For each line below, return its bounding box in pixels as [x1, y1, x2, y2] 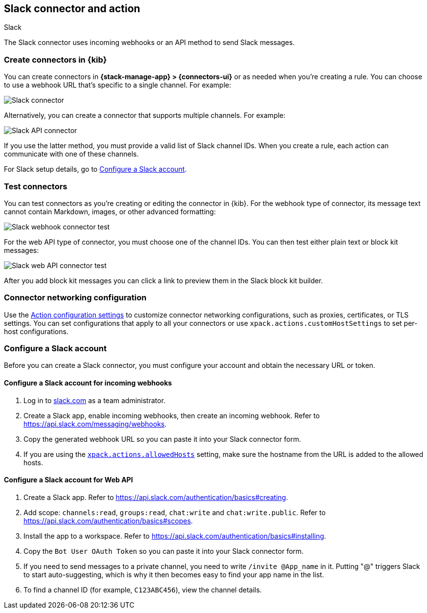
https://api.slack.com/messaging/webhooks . [23, 419, 167, 428]
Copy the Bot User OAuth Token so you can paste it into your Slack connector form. [23, 546, 304, 555]
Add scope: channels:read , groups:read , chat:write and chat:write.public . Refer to [23, 508, 326, 517]
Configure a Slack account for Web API [4, 476, 133, 484]
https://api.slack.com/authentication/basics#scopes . [23, 516, 193, 525]
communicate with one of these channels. [4, 150, 139, 159]
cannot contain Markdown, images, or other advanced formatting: [4, 207, 216, 216]
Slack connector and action [4, 2, 140, 15]
